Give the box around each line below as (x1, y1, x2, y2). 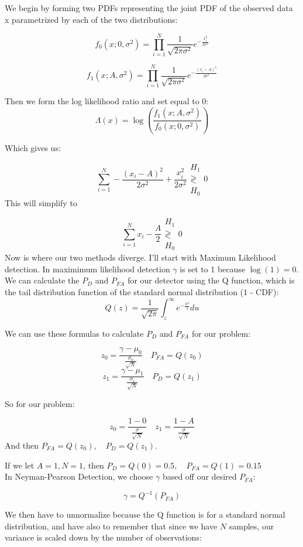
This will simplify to (5, 196, 77, 208)
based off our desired (162, 470, 237, 483)
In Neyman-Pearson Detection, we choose (5, 470, 153, 483)
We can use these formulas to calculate (5, 327, 144, 339)
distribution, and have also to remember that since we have (5, 519, 218, 532)
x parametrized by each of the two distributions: (5, 13, 178, 25)
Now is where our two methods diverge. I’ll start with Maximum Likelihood (5, 251, 276, 264)
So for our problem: (5, 397, 75, 409)
